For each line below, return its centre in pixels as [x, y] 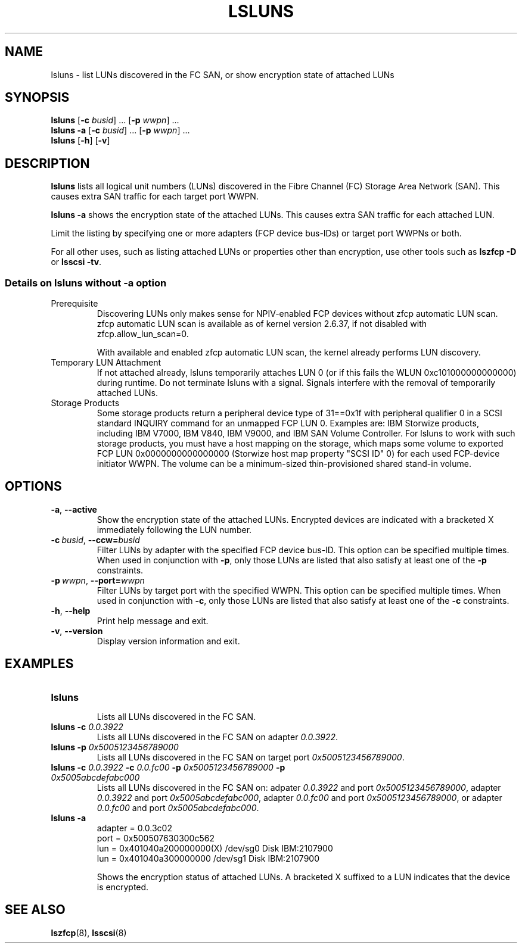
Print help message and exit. [153, 620]
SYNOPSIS [37, 98]
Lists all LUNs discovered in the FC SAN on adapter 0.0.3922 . [218, 737]
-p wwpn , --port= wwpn [98, 580]
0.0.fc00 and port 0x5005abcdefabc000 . [178, 807]
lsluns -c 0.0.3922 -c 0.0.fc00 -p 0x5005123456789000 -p [168, 767]
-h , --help [71, 610]
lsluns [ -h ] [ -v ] [80, 141]
